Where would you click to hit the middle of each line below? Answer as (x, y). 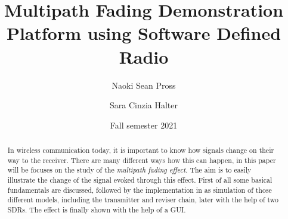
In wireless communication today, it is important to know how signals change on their (141, 150)
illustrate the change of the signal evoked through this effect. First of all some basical (140, 180)
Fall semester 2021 (144, 125)
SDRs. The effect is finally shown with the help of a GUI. (97, 210)
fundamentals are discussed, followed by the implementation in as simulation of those (140, 190)
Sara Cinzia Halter (144, 105)
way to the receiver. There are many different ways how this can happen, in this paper (142, 160)
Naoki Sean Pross (144, 85)
